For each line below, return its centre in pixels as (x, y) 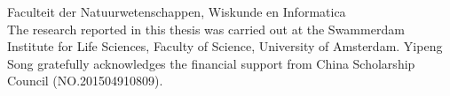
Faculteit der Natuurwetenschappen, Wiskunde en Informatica (177, 11)
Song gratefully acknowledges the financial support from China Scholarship (211, 63)
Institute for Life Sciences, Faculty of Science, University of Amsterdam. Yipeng (225, 46)
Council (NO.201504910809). (85, 81)
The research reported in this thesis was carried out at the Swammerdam (206, 29)
